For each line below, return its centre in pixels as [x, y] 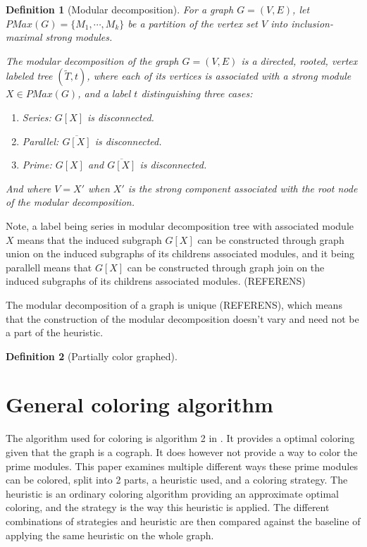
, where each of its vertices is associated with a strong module [219, 76]
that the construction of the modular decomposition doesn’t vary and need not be [182, 318]
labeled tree [29, 76]
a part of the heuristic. [55, 332]
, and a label [104, 93]
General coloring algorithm [139, 404]
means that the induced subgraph [89, 239]
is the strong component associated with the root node [243, 188]
